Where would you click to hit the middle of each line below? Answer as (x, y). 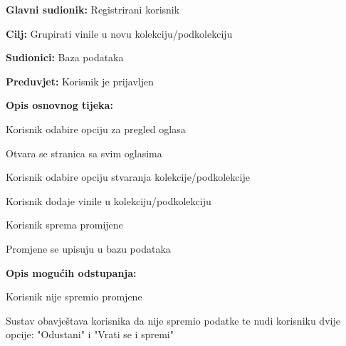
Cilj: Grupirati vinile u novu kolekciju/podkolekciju (119, 33)
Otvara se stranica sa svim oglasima (84, 153)
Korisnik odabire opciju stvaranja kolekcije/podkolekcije (128, 177)
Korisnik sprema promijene (64, 225)
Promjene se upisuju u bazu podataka (88, 248)
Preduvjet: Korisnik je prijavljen (80, 81)
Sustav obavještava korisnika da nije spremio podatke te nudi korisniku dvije (173, 320)
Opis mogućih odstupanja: (71, 272)
